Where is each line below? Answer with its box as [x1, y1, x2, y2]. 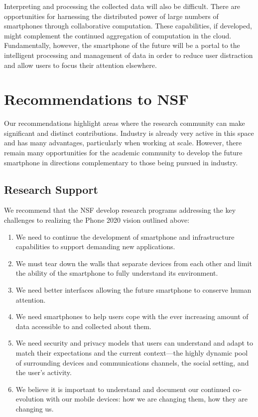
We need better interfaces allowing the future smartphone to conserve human [15, 285, 252, 295]
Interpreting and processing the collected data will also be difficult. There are [4, 1, 241, 11]
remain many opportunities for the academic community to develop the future [4, 147, 243, 158]
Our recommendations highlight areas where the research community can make [4, 118, 245, 128]
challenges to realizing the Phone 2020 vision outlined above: [4, 215, 190, 225]
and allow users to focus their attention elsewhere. [4, 59, 157, 70]
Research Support [4, 181, 98, 197]
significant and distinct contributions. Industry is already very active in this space [4, 127, 254, 138]
